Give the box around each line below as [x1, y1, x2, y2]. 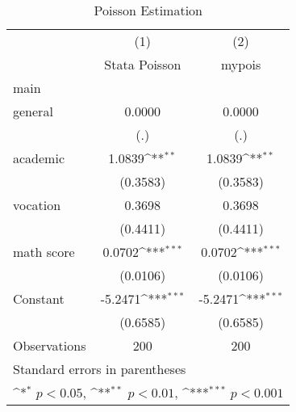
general [13, 102, 53, 120]
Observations [13, 336, 86, 355]
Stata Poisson [104, 55, 181, 74]
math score [13, 242, 75, 261]
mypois [220, 55, 261, 74]
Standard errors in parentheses [13, 359, 186, 378]
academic [13, 149, 65, 167]
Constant [13, 289, 65, 308]
